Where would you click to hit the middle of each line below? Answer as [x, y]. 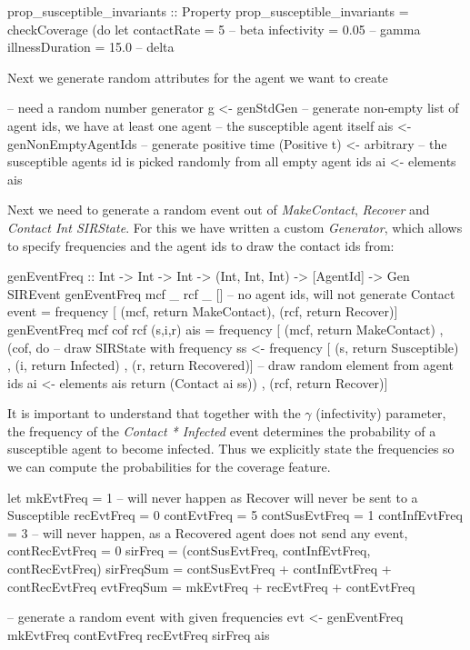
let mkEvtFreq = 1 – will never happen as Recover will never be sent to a [213, 497]
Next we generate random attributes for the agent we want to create [198, 77]
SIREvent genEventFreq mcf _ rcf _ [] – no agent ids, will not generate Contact [231, 293]
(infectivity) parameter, [381, 413]
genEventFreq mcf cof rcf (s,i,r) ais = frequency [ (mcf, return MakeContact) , [225, 329]
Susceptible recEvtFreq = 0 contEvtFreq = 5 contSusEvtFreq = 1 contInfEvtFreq [235, 515]
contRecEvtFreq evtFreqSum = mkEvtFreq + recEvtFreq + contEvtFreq [211, 586]
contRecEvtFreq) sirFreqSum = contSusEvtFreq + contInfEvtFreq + [200, 569]
